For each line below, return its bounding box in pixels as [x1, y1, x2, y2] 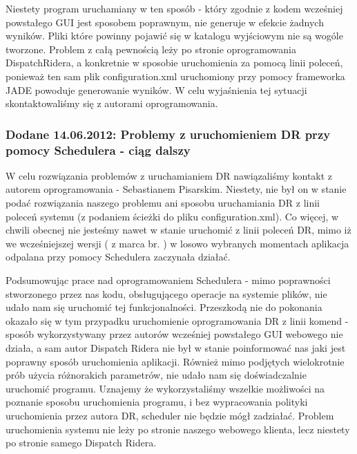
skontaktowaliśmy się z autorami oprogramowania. [6, 96, 218, 111]
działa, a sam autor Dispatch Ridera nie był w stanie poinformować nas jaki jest [6, 341, 346, 355]
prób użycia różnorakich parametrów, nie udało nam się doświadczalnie [6, 368, 307, 382]
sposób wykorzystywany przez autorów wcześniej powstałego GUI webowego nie [6, 327, 343, 341]
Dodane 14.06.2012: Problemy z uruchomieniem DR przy [6, 125, 331, 142]
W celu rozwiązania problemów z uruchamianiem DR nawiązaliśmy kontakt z [6, 168, 333, 182]
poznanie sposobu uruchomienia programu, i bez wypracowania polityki [6, 395, 308, 409]
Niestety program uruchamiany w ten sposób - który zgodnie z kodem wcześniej [6, 1, 343, 15]
